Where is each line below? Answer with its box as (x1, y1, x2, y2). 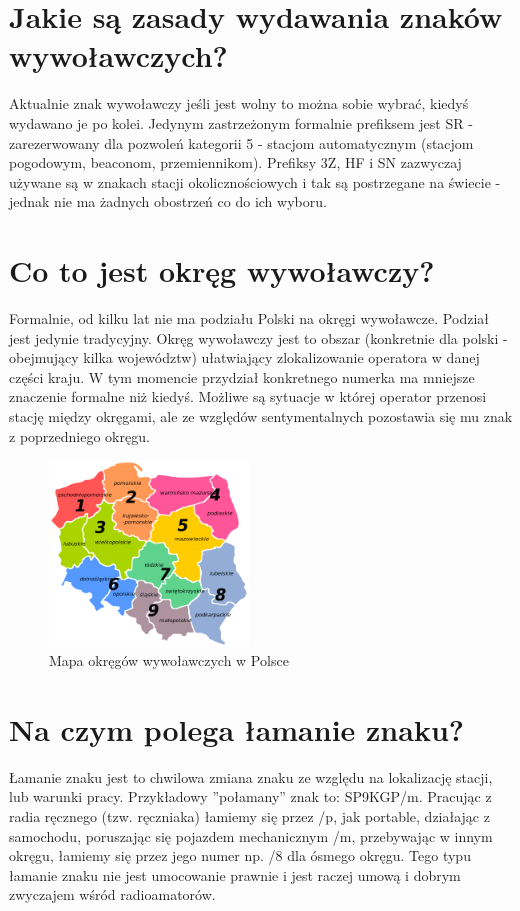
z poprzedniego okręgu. (9, 425, 150, 446)
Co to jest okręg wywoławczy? (9, 250, 435, 291)
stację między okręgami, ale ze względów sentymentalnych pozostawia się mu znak (9, 405, 513, 426)
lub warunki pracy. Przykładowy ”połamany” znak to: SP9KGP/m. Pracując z (9, 786, 492, 807)
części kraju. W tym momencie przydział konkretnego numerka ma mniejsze (9, 366, 475, 387)
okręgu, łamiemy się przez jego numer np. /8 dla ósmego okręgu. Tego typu (9, 845, 471, 866)
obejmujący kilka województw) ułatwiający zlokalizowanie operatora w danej (9, 347, 480, 368)
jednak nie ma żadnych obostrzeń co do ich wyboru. (9, 191, 327, 212)
